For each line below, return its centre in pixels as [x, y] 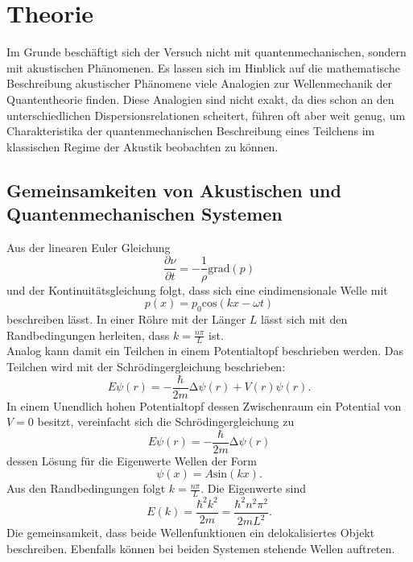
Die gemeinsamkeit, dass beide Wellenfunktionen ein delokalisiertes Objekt [191, 533]
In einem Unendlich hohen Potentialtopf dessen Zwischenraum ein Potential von [204, 405]
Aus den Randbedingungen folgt [86, 488]
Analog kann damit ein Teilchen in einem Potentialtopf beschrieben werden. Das [205, 351]
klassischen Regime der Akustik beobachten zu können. [142, 146]
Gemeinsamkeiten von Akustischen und [174, 190]
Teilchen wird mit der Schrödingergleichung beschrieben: [146, 366]
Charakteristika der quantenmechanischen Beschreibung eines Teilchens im [191, 131]
